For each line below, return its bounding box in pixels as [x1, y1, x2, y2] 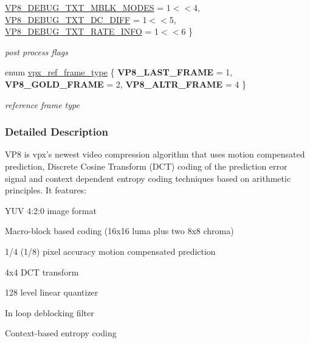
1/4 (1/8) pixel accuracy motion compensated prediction [5, 244, 216, 257]
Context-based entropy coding [5, 327, 117, 339]
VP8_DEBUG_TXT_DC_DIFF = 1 [5, 13, 147, 26]
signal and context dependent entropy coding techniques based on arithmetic [5, 171, 291, 184]
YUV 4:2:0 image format [5, 204, 97, 217]
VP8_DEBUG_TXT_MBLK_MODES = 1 [5, 1, 171, 13]
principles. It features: [5, 184, 87, 196]
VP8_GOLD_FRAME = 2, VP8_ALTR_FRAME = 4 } [5, 77, 246, 90]
